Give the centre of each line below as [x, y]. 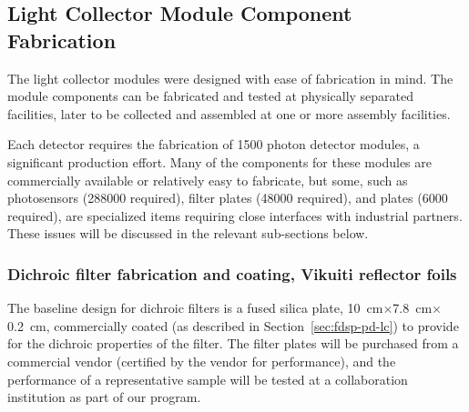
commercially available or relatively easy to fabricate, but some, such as [208, 180]
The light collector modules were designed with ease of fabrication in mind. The [230, 78]
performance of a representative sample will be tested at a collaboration [208, 379]
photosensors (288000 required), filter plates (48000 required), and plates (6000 [228, 198]
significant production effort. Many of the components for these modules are [219, 161]
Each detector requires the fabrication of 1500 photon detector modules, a [214, 144]
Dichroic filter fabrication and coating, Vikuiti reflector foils [232, 273]
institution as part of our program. [104, 397]
